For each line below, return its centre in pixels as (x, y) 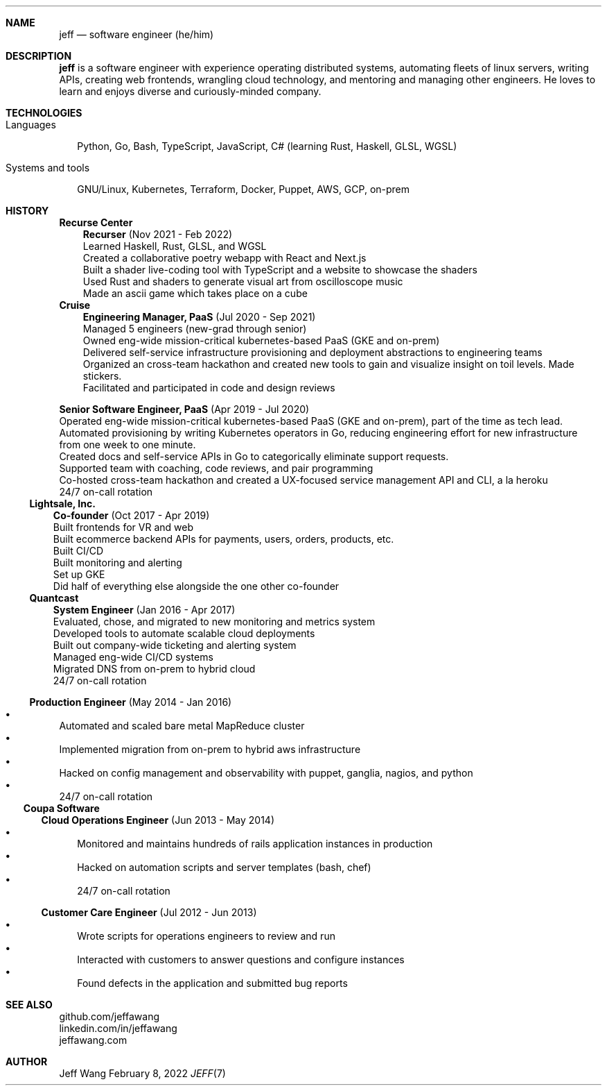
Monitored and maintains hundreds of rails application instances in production (255, 844)
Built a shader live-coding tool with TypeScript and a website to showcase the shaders (280, 270)
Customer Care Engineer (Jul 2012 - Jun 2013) (149, 912)
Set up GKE (79, 574)
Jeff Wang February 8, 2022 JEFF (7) (142, 1073)
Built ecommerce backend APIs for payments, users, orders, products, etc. (223, 539)
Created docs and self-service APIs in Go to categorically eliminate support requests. (254, 456)
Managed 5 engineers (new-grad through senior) (195, 329)
